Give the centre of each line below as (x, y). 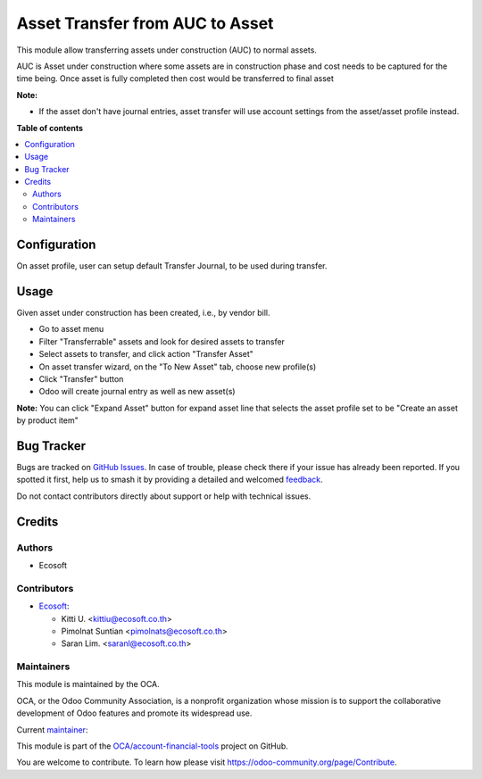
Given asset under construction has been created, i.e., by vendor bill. (143, 313)
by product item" (48, 420)
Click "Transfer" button (81, 379)
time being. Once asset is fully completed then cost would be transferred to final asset (175, 79)
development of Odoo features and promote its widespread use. (134, 713)
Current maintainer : (52, 729)
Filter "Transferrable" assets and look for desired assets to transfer (162, 341)
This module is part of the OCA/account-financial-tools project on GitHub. (153, 746)
